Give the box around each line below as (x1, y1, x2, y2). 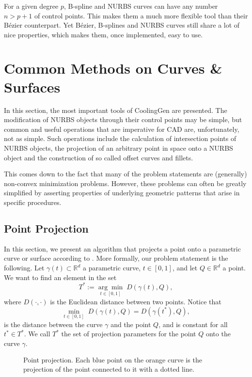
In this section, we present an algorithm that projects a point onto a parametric (4, 243, 241, 253)
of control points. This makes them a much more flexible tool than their (34, 10, 248, 20)
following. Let (4, 263, 45, 273)
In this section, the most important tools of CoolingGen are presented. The (4, 105, 227, 115)
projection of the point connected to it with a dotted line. (23, 364, 194, 374)
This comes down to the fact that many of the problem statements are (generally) (4, 169, 247, 179)
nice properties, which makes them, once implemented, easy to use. (4, 29, 203, 39)
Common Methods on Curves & (4, 58, 222, 78)
